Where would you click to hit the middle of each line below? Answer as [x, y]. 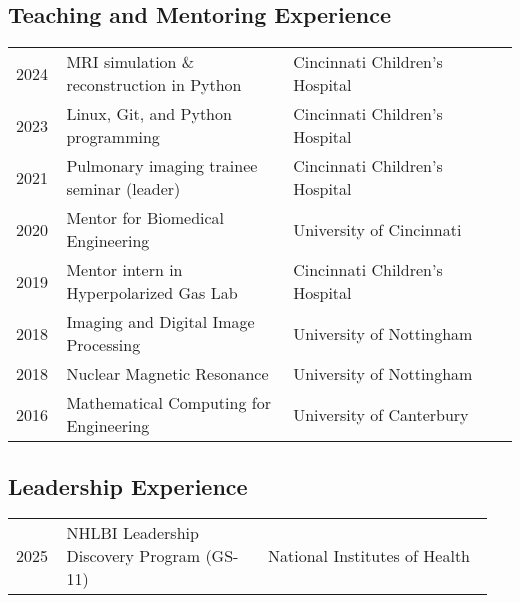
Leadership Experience [128, 485]
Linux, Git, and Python [149, 114]
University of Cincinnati [377, 229]
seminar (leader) [123, 189]
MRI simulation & [130, 62]
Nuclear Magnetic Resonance [167, 374]
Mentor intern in [124, 270]
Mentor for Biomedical [145, 218]
